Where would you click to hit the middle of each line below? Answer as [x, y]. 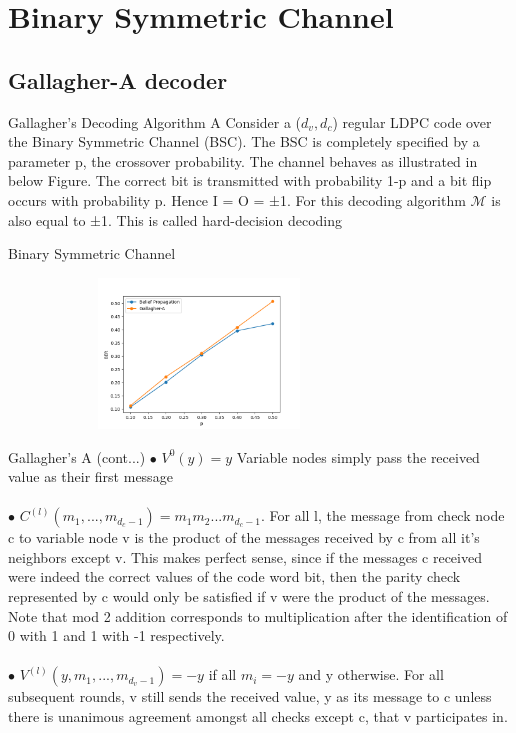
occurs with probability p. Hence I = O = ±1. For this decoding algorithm [237, 199]
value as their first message [90, 476]
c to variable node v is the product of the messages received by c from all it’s [244, 537]
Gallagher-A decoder [118, 79]
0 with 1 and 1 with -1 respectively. [116, 635]
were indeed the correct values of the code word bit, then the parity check [234, 576]
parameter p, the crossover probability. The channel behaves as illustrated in [243, 160]
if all [222, 674]
